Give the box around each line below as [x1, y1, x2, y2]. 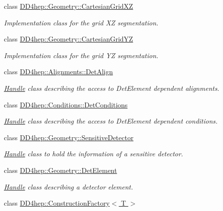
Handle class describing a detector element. [4, 181, 133, 191]
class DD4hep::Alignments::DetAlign [4, 66, 113, 77]
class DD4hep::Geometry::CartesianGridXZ [4, 1, 133, 11]
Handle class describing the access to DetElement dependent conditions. [4, 116, 218, 126]
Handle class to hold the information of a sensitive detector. [4, 148, 183, 159]
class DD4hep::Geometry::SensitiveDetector [4, 132, 134, 142]
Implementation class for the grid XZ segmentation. [4, 17, 159, 27]
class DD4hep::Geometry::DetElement [4, 165, 117, 175]
